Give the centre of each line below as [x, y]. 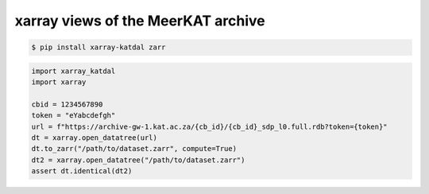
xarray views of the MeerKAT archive [140, 21]
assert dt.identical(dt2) [82, 171]
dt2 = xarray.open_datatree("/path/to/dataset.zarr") [138, 160]
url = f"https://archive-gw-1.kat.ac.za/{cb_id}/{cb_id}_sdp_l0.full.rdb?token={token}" [210, 126]
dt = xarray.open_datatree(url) [95, 138]
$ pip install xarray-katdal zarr [99, 47]
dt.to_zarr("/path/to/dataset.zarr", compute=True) [134, 149]
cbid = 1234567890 [67, 104]
